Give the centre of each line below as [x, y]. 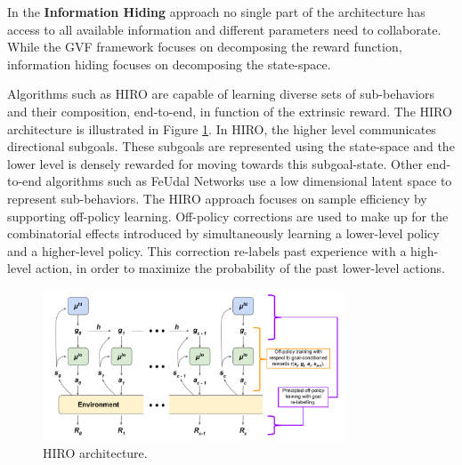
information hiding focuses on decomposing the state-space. [169, 64]
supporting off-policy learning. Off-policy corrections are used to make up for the [228, 216]
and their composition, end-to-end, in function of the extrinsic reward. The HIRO [230, 111]
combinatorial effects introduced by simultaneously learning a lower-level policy [223, 233]
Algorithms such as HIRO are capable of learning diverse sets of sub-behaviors [221, 94]
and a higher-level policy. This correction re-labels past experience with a [207, 250]
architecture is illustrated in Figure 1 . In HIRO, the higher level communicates [222, 128]
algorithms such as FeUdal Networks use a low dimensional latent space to [249, 181]
